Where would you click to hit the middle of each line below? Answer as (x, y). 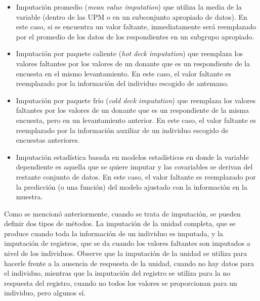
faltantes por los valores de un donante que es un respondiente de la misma (133, 110)
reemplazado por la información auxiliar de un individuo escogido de (122, 130)
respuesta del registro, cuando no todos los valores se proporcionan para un (121, 283)
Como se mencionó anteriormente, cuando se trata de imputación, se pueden (122, 213)
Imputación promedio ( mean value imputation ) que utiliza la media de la (129, 7)
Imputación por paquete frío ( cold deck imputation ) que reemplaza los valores (136, 100)
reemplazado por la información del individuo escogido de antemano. (122, 83)
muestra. (29, 197)
